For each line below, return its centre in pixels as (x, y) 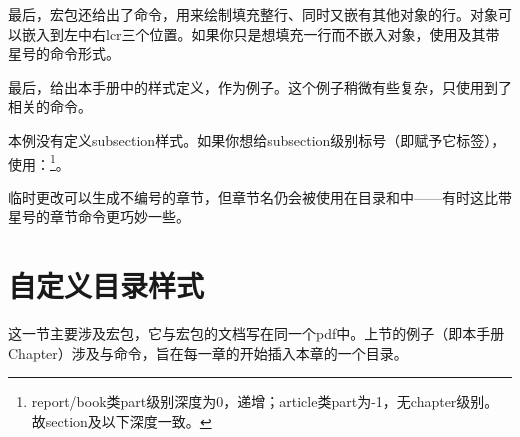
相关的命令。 (50, 106)
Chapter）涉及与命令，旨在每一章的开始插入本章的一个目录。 (208, 352)
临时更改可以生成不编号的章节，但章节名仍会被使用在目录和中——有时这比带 (260, 196)
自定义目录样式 (106, 285)
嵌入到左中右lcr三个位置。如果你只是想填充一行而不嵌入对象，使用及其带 (260, 33)
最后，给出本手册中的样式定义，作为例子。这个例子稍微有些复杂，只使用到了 (260, 86)
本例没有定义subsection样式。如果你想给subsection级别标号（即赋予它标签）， (257, 139)
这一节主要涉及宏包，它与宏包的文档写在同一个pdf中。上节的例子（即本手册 (256, 333)
